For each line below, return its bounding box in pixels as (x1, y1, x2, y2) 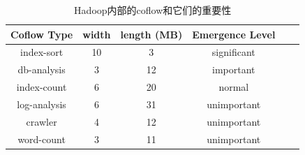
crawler (26, 114, 57, 128)
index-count (16, 80, 67, 94)
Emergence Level (192, 27, 276, 41)
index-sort (20, 45, 64, 59)
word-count (17, 131, 66, 146)
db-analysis (17, 62, 66, 77)
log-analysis (17, 96, 66, 111)
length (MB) (120, 27, 183, 41)
